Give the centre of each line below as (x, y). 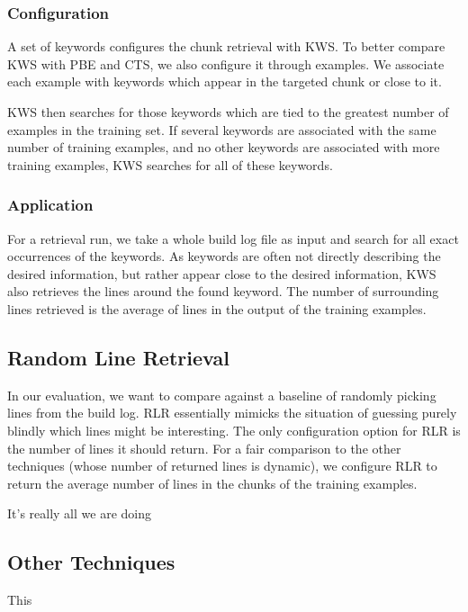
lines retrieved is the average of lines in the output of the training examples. (217, 308)
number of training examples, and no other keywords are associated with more (224, 147)
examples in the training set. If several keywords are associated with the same (222, 129)
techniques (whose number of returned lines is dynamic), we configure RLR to (222, 466)
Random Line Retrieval (118, 357)
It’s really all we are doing (79, 513)
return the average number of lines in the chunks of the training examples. (212, 483)
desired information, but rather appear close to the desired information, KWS (222, 273)
